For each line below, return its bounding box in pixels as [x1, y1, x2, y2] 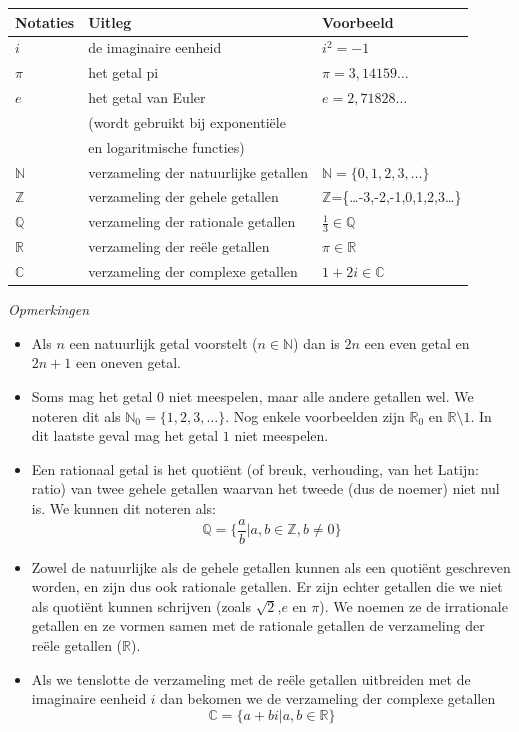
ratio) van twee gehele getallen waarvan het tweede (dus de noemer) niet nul [31, 478, 500, 499]
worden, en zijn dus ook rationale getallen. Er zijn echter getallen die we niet [31, 576, 503, 597]
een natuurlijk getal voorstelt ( [69, 332, 258, 353]
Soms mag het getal [31, 386, 153, 407]
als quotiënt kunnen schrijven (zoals [31, 595, 252, 616]
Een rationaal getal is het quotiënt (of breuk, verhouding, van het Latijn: [31, 458, 479, 479]
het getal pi [88, 62, 159, 83]
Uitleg [88, 11, 132, 32]
